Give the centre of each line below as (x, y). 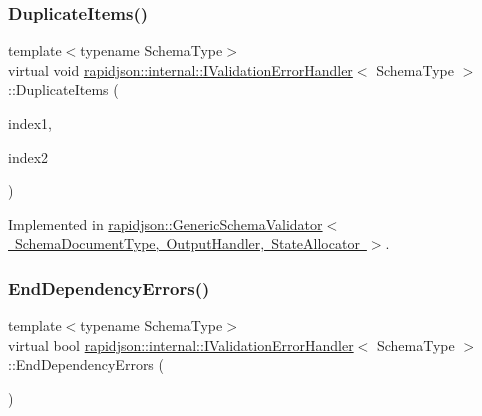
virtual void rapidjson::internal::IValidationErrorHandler (180, 69)
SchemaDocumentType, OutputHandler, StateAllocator (187, 243)
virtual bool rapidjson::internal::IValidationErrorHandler (181, 344)
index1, (30, 123)
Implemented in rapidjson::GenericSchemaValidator (165, 223)
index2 (28, 156)
